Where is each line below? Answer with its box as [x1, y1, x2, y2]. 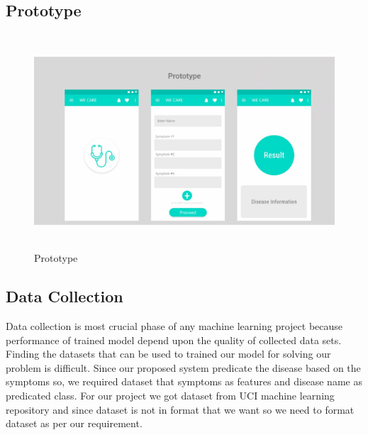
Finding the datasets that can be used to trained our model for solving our [6, 346, 331, 361]
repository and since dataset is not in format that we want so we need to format [6, 402, 355, 417]
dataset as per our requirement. [6, 416, 143, 431]
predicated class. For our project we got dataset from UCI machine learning [6, 387, 335, 402]
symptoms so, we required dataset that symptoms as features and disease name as [6, 374, 362, 389]
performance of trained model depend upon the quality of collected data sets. [6, 332, 342, 347]
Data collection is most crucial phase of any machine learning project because [6, 318, 343, 333]
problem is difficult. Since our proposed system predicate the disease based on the [6, 360, 361, 375]
